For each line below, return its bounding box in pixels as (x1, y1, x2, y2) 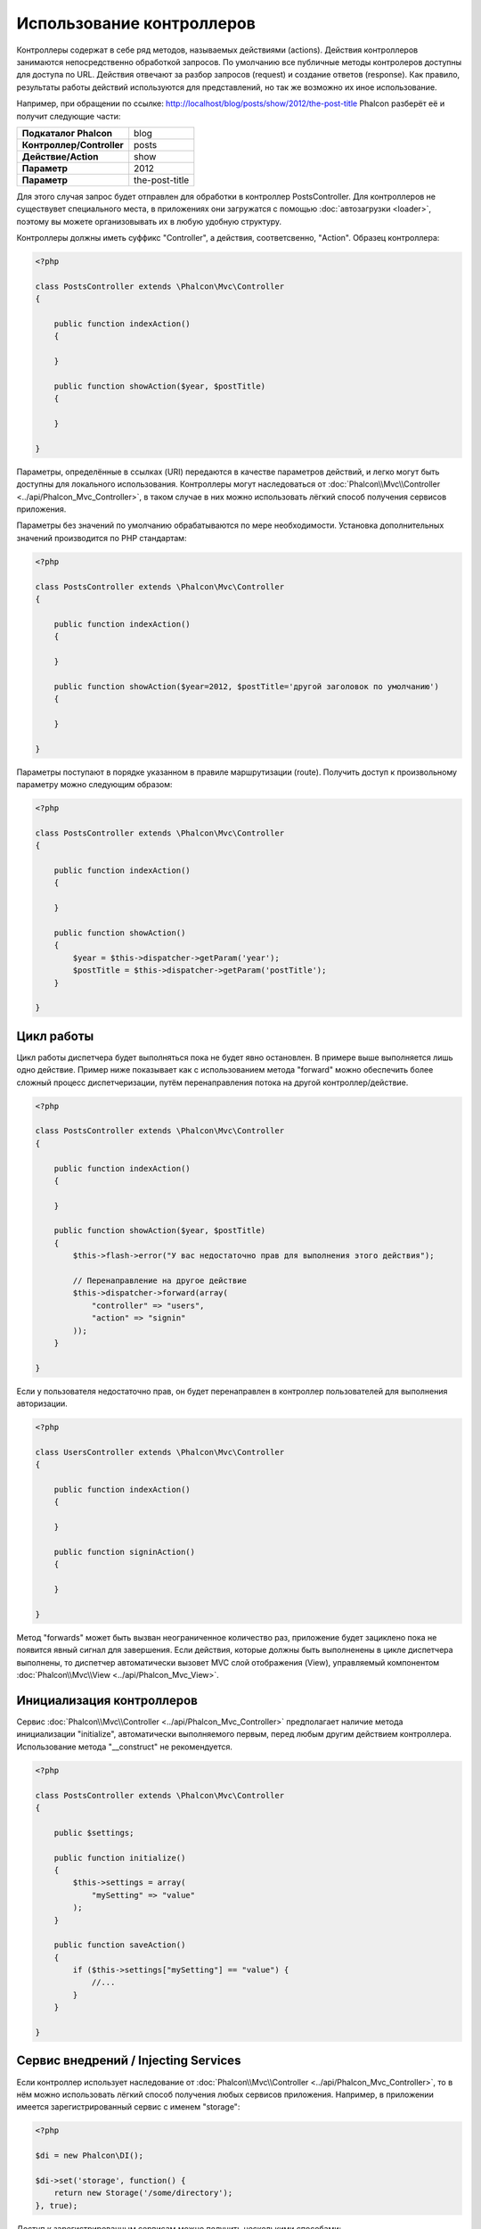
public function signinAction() (53, 1547, 196, 1558)
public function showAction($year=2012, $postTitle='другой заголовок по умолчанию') (53, 681, 440, 691)
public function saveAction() (53, 1940, 186, 1950)
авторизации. (16, 1398, 69, 1409)
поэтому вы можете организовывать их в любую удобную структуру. (16, 216, 282, 226)
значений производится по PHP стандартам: (16, 532, 187, 543)
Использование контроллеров (16, 13, 256, 33)
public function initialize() (53, 1853, 186, 1863)
